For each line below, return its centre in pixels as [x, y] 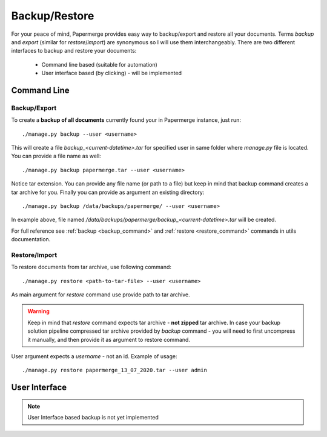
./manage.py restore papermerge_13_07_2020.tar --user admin [114, 370]
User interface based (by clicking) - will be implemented [111, 73]
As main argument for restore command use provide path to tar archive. [101, 295]
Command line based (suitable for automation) [99, 64]
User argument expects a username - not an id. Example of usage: [94, 356]
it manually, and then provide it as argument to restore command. [109, 339]
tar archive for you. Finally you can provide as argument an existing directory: [108, 192]
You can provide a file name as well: [56, 156]
